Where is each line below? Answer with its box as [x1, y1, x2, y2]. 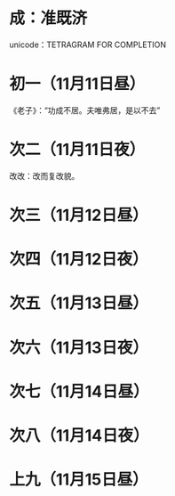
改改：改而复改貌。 [9, 170, 80, 181]
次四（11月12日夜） [9, 249, 148, 270]
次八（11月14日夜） [9, 425, 149, 445]
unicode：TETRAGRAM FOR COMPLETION [9, 39, 167, 50]
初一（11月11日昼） [9, 74, 146, 94]
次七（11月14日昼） [9, 381, 149, 402]
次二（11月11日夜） [9, 140, 146, 160]
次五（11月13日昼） [9, 293, 149, 313]
